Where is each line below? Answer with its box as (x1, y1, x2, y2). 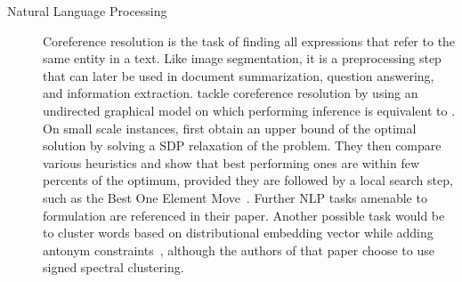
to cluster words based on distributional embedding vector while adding (43, 223, 434, 242)
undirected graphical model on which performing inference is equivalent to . (43, 101, 456, 119)
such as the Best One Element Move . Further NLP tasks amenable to (43, 188, 427, 206)
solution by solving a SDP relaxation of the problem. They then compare (43, 136, 442, 155)
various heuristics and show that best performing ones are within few (43, 153, 419, 172)
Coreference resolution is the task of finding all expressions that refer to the (43, 31, 456, 50)
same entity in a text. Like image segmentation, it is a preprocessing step (43, 49, 442, 68)
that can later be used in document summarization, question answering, (43, 66, 434, 85)
